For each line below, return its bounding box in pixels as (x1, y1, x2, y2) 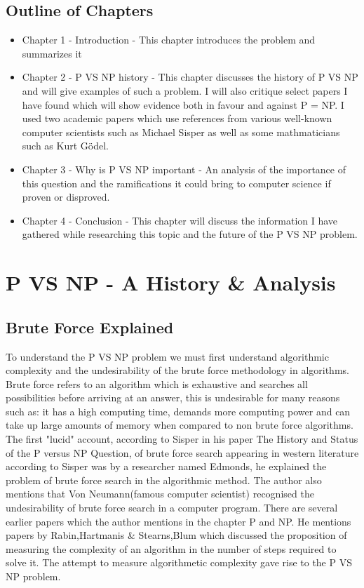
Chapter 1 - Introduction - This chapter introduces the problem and (22, 32, 316, 47)
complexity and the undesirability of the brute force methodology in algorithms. (6, 363, 349, 377)
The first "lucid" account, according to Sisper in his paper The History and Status (6, 432, 358, 446)
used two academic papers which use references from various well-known (22, 111, 332, 126)
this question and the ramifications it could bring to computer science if (22, 175, 331, 190)
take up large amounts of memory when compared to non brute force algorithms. (6, 417, 353, 432)
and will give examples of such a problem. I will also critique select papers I (22, 83, 348, 98)
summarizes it (22, 46, 82, 60)
